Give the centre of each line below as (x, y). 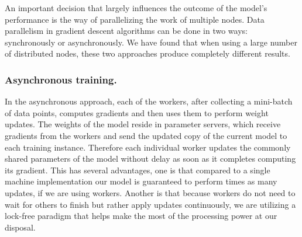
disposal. (20, 227)
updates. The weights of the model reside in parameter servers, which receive (143, 124)
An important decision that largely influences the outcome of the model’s (136, 8)
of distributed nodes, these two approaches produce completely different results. (147, 53)
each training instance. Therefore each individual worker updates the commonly (148, 147)
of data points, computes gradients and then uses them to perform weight (137, 112)
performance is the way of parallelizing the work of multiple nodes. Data (135, 19)
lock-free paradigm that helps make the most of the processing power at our (141, 216)
